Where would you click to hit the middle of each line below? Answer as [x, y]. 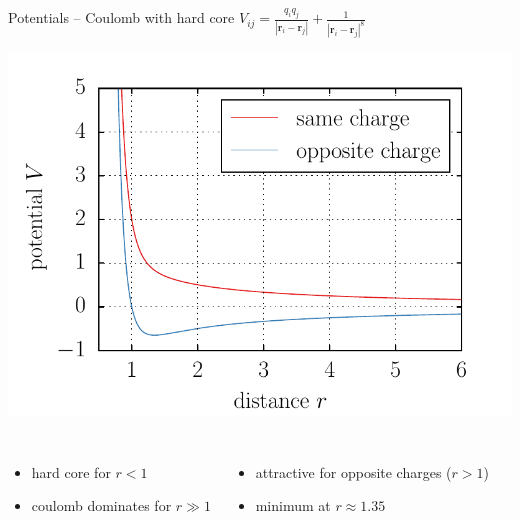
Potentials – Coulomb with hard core [121, 17]
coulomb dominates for [101, 505]
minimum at [293, 505]
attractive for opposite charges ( [353, 471]
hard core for [71, 471]
